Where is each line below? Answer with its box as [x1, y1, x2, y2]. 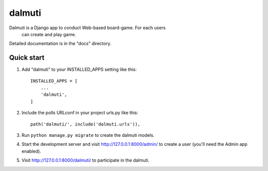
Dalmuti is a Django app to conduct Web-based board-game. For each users [9, 25, 166, 31]
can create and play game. [21, 31, 76, 37]
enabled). [21, 148, 42, 154]
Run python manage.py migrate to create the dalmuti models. [21, 132, 155, 138]
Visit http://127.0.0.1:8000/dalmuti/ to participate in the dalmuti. [21, 157, 150, 163]
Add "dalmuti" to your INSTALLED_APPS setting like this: [21, 67, 137, 73]
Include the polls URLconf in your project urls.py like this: [21, 110, 138, 116]
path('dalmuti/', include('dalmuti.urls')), [30, 121, 141, 127]
